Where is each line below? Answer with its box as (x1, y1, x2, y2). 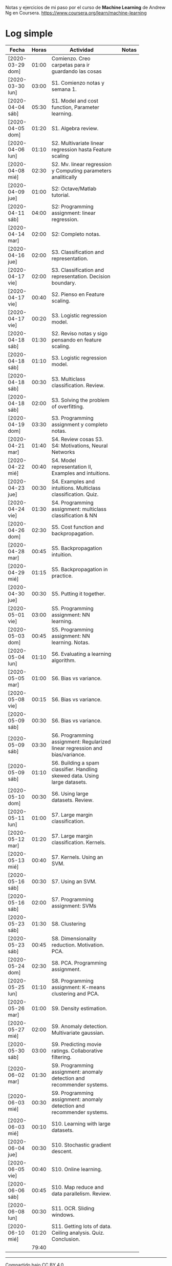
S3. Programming (51, 414, 94, 421)
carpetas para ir (51, 61, 90, 68)
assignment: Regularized (51, 738, 111, 745)
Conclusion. (51, 1235, 80, 1242)
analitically (51, 173, 77, 180)
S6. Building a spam (51, 759, 100, 766)
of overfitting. (51, 403, 84, 410)
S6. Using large (51, 790, 89, 797)
